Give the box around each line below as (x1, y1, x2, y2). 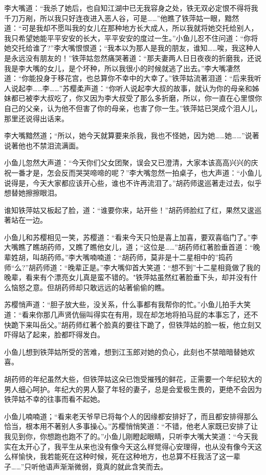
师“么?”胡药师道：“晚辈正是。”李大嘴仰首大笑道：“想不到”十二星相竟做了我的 (4, 262, 261, 272)
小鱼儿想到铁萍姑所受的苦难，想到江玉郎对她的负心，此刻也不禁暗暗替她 (4, 346, 248, 357)
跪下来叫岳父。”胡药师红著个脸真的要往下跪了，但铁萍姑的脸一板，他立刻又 (11, 319, 262, 330)
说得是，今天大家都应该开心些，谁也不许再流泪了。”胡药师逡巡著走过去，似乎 (4, 177, 262, 188)
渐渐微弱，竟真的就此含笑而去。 (60, 461, 168, 471)
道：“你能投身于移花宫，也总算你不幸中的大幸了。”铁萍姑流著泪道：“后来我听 (4, 73, 261, 83)
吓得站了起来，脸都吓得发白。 (4, 329, 104, 340)
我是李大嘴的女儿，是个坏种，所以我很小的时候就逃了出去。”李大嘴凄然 (4, 62, 240, 73)
